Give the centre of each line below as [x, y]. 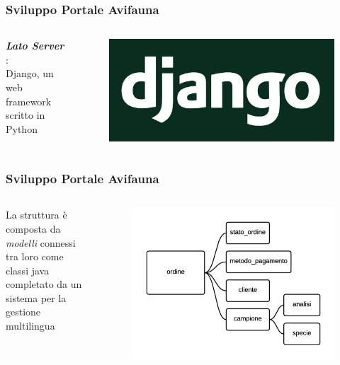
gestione [23, 312]
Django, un [30, 73]
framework [29, 101]
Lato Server [35, 46]
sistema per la [36, 297]
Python [22, 128]
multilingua [30, 326]
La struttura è [36, 215]
